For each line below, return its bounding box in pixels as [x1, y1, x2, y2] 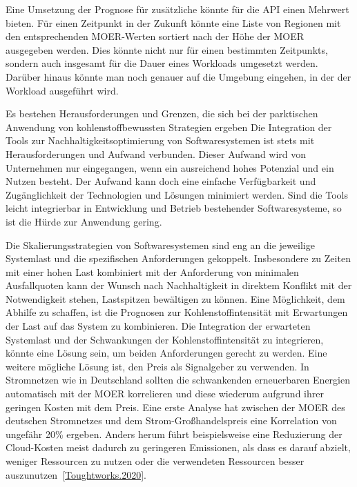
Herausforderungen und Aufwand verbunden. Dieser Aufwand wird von [6, 146, 307, 161]
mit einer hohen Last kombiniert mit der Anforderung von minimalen [6, 264, 299, 279]
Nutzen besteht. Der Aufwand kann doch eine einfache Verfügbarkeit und [6, 174, 316, 188]
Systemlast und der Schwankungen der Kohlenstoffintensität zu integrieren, [6, 332, 324, 346]
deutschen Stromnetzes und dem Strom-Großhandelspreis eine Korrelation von [6, 413, 337, 428]
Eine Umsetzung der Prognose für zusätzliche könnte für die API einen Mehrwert [6, 2, 349, 16]
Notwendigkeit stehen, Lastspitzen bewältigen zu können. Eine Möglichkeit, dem [6, 291, 345, 306]
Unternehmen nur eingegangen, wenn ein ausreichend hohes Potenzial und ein [6, 160, 334, 175]
